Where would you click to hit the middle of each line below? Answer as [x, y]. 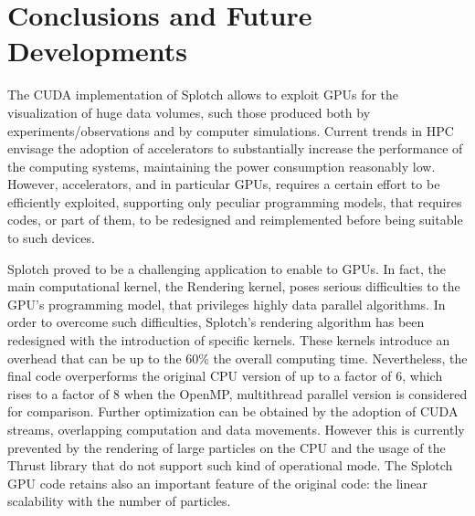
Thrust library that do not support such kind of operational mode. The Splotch [230, 465]
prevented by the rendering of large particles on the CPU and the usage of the [227, 447]
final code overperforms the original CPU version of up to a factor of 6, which [225, 376]
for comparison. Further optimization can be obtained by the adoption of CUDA [233, 411]
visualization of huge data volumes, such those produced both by [189, 112]
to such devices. [51, 238]
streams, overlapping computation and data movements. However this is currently [236, 429]
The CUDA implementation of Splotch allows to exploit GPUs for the [203, 95]
